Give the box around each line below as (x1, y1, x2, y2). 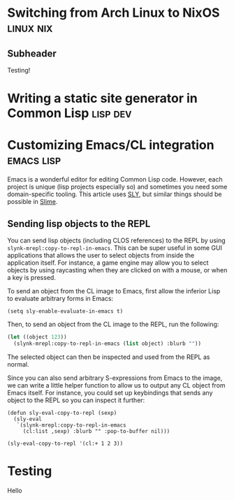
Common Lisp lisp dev (7, 105, 132, 122)
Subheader (7, 47, 57, 59)
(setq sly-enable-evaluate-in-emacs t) (7, 307, 124, 315)
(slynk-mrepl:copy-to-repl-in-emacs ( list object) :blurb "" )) (13, 340, 201, 347)
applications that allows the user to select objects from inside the (7, 251, 195, 259)
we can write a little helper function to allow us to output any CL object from (7, 381, 226, 389)
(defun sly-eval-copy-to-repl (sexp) (7, 409, 117, 416)
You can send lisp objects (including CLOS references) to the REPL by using (7, 236, 226, 244)
